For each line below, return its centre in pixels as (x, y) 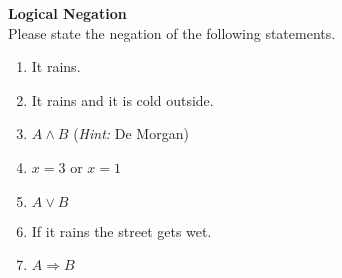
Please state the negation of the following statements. (172, 32)
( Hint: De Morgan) (131, 133)
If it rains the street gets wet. (121, 230)
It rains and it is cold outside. (122, 99)
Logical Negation (67, 13)
